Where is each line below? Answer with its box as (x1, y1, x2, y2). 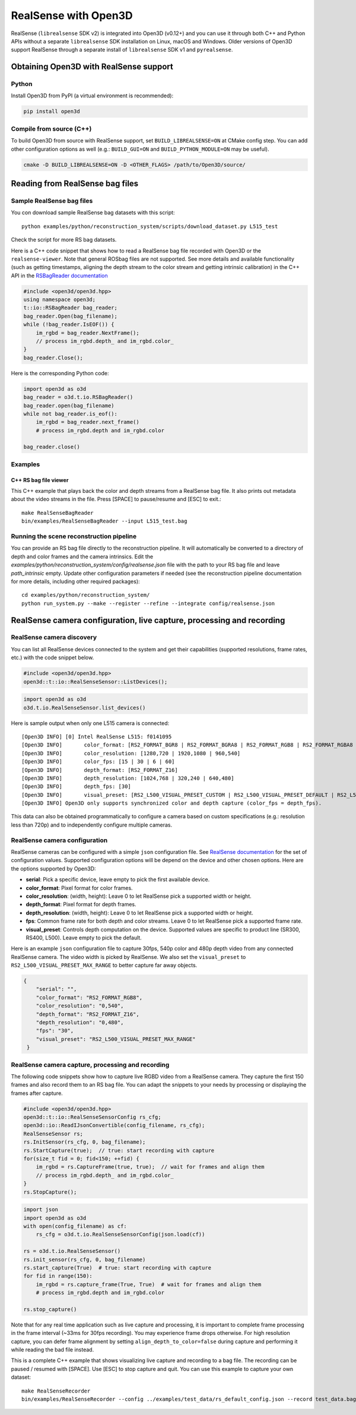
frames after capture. (11, 1090, 63, 1097)
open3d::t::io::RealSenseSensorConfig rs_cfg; (23, 1114, 161, 1120)
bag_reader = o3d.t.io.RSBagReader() (23, 394, 133, 401)
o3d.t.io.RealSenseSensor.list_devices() (23, 704, 146, 711)
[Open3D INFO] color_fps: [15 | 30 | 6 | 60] (21, 758, 175, 765)
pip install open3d (23, 108, 80, 115)
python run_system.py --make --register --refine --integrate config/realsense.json (21, 600, 275, 607)
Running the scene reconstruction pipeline (11, 532, 136, 540)
